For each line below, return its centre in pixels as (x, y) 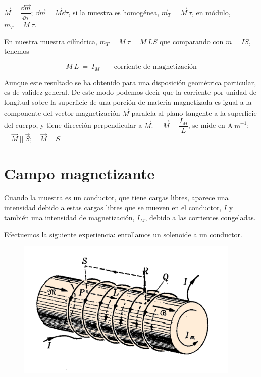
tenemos (17, 51)
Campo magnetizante (80, 173)
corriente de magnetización (155, 67)
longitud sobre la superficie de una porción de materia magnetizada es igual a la (128, 102)
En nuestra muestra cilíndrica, (51, 41)
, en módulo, (211, 12)
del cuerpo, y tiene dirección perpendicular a (73, 125)
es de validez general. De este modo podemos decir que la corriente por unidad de (130, 92)
